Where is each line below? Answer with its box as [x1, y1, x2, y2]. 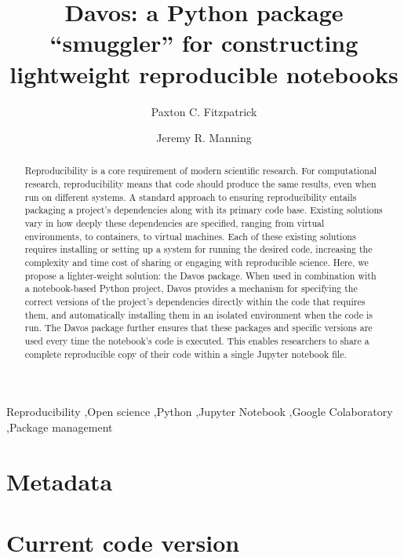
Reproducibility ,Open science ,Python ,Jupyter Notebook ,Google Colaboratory [6, 403, 393, 420]
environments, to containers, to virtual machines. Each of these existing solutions [24, 229, 356, 243]
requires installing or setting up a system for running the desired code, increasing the [24, 243, 373, 256]
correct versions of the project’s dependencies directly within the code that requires [24, 295, 366, 308]
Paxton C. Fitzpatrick [151, 103, 257, 119]
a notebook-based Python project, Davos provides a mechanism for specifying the [24, 282, 358, 295]
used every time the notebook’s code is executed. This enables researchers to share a [24, 334, 369, 348]
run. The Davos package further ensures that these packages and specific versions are [24, 321, 373, 334]
